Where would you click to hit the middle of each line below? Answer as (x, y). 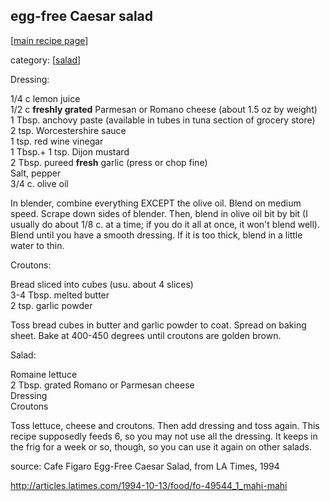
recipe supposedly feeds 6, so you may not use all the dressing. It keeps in (164, 436)
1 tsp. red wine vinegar (57, 141)
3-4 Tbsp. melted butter (60, 295)
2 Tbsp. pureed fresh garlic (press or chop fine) (109, 162)
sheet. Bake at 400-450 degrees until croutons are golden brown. (146, 335)
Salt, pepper (36, 173)
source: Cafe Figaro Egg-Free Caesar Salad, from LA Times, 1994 (145, 466)
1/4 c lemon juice (45, 98)
